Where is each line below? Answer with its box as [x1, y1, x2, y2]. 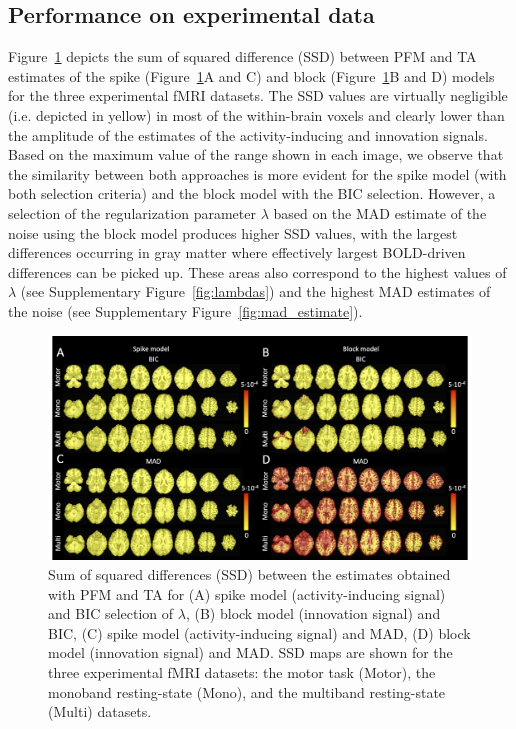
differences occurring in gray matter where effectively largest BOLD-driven [8, 242, 466, 263]
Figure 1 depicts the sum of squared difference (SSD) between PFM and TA [8, 46, 477, 67]
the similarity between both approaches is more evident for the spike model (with [8, 163, 507, 184]
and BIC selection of [48, 603, 174, 624]
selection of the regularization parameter [8, 202, 256, 223]
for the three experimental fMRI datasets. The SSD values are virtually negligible [8, 85, 508, 106]
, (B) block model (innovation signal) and [185, 603, 441, 624]
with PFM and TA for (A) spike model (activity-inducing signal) [48, 583, 446, 604]
